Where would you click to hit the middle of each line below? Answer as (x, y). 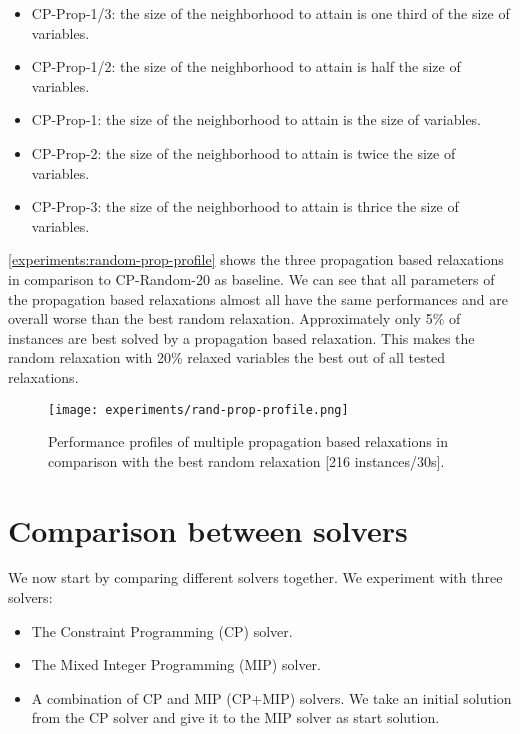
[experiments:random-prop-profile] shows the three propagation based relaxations (256, 259)
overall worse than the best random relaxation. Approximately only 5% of (234, 318)
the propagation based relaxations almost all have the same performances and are (258, 298)
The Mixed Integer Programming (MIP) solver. (176, 664)
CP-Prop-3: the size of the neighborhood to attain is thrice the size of (245, 206)
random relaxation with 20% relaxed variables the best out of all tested (227, 357)
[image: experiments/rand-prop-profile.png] (198, 409)
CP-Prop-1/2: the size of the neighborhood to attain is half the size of (246, 66)
